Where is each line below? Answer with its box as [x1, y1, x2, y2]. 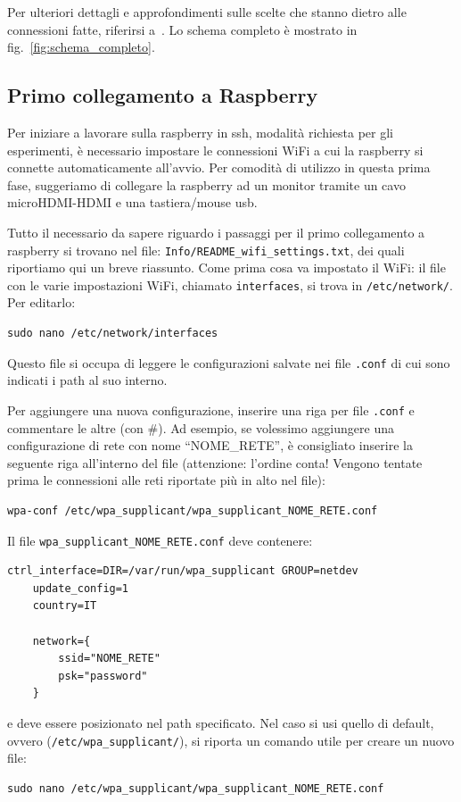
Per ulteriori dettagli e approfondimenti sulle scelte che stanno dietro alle [7, 3, 407, 21]
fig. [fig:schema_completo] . [7, 38, 155, 56]
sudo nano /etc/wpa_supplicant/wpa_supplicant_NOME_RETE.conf [7, 781, 384, 795]
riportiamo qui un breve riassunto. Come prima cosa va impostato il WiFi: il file [7, 258, 446, 277]
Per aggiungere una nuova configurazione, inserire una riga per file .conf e [7, 400, 415, 419]
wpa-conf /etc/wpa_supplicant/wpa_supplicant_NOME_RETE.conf [7, 504, 378, 517]
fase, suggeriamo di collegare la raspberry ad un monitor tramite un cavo [7, 175, 406, 194]
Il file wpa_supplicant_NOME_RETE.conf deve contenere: [7, 530, 313, 549]
